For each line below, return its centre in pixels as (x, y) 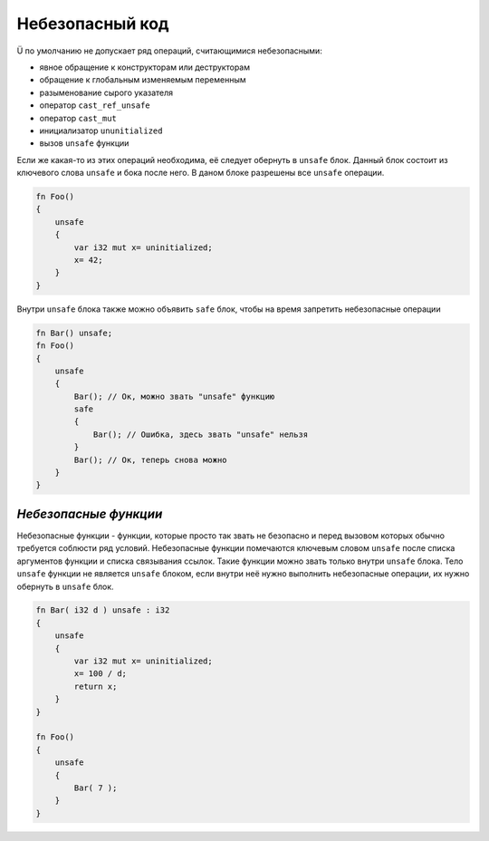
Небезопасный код (93, 24)
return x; (96, 686)
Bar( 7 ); (96, 788)
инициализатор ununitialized (101, 130)
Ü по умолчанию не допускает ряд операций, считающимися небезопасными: (170, 51)
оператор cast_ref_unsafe (95, 105)
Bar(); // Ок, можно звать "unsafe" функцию (174, 396)
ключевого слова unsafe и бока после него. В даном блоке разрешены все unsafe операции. (201, 173)
